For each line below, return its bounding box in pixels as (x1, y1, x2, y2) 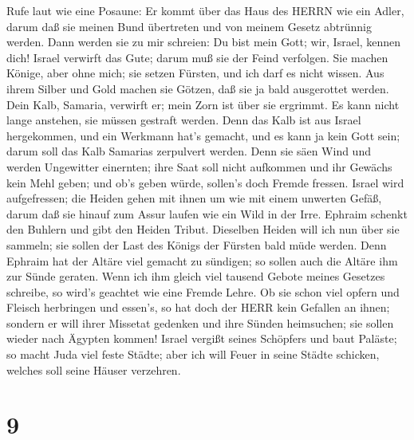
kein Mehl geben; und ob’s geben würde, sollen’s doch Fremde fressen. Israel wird (6, 174, 404, 191)
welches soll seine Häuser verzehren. (6, 361, 181, 378)
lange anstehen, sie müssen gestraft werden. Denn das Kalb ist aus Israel (6, 112, 361, 128)
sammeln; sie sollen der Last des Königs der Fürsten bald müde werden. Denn (6, 236, 387, 253)
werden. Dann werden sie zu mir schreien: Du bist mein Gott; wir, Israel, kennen (6, 33, 401, 50)
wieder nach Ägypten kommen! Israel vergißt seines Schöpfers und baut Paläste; (6, 330, 397, 347)
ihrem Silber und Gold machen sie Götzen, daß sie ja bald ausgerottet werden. (6, 80, 389, 96)
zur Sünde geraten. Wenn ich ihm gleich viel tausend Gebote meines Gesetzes (6, 268, 385, 285)
